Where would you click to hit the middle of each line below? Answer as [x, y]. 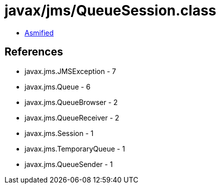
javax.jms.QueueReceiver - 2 [72, 117]
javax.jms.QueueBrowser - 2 [71, 102]
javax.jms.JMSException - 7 [70, 71]
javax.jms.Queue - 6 [58, 86]
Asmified [39, 32]
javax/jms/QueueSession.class [111, 10]
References [34, 52]
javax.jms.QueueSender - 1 [69, 164]
